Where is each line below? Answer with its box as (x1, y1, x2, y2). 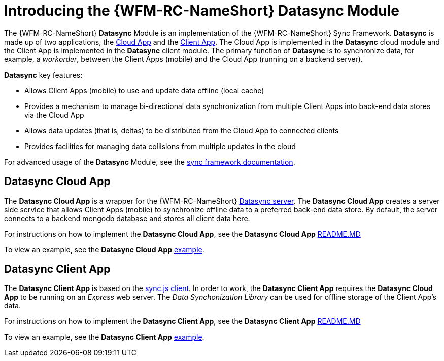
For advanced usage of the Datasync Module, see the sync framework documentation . (4, 157, 295, 166)
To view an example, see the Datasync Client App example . (4, 333, 204, 342)
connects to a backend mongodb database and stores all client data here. (4, 213, 250, 223)
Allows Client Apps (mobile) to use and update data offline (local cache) (24, 86, 264, 95)
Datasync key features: (4, 70, 83, 79)
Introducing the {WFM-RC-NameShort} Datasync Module (4, 2, 399, 19)
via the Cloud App (24, 110, 84, 119)
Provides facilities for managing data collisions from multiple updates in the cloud (24, 141, 296, 151)
